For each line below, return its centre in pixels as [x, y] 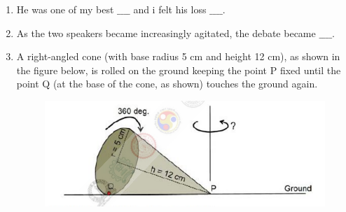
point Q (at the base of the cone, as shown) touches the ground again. [167, 84]
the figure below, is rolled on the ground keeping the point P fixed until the [179, 70]
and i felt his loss [170, 9]
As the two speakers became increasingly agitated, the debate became [166, 33]
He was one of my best [65, 9]
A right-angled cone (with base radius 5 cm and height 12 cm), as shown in [178, 56]
